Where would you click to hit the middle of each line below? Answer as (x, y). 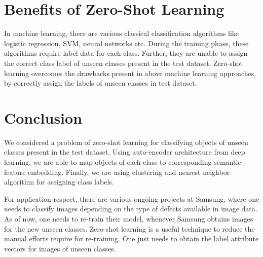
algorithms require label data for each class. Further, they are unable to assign (126, 53)
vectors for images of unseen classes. (60, 248)
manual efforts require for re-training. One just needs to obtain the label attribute (131, 238)
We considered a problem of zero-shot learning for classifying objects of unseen (126, 142)
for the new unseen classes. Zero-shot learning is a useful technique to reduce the (129, 228)
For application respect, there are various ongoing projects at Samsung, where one (132, 198)
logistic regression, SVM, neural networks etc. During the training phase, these (126, 43)
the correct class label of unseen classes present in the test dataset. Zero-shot (124, 63)
